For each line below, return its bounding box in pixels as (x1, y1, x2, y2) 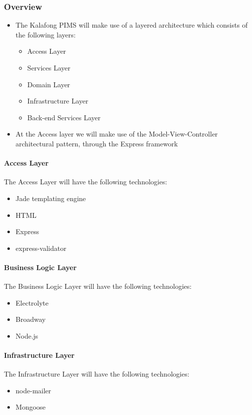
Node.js (15, 330, 38, 341)
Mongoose (15, 402, 46, 412)
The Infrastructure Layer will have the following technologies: (4, 369, 189, 379)
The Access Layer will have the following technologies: (4, 176, 167, 187)
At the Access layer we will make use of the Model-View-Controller (15, 129, 218, 139)
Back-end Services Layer (27, 112, 101, 122)
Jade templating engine (15, 193, 86, 203)
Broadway (15, 314, 46, 324)
